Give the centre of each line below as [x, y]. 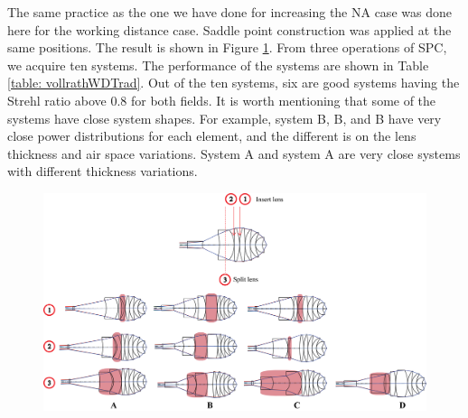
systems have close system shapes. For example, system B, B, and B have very [225, 118]
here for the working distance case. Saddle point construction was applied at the [229, 29]
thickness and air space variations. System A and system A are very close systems [234, 153]
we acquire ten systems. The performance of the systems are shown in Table [218, 65]
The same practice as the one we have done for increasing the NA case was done [229, 12]
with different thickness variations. [103, 171]
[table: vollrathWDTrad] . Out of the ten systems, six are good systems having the [234, 83]
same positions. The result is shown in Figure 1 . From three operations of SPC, [227, 47]
